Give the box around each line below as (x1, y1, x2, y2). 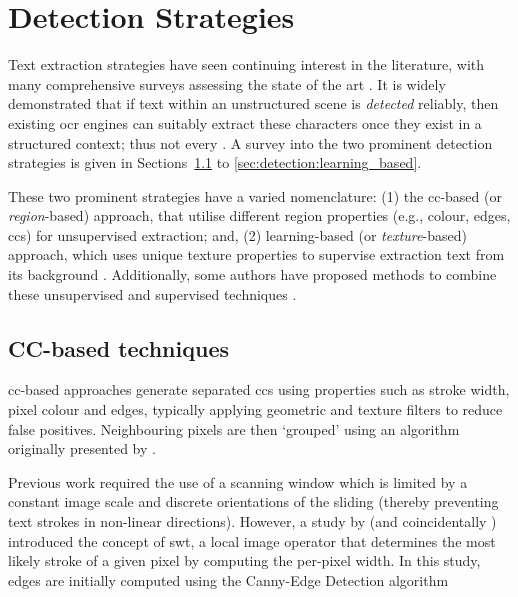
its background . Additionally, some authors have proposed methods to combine (8, 264, 497, 285)
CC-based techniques (8, 332, 229, 363)
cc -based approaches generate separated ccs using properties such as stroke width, (8, 379, 510, 400)
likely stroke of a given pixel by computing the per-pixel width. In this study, (8, 550, 481, 571)
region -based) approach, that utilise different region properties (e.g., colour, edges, (8, 205, 511, 226)
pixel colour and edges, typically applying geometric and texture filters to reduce (8, 399, 503, 420)
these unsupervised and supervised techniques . (8, 283, 297, 304)
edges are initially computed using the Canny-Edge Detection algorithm (8, 569, 449, 590)
